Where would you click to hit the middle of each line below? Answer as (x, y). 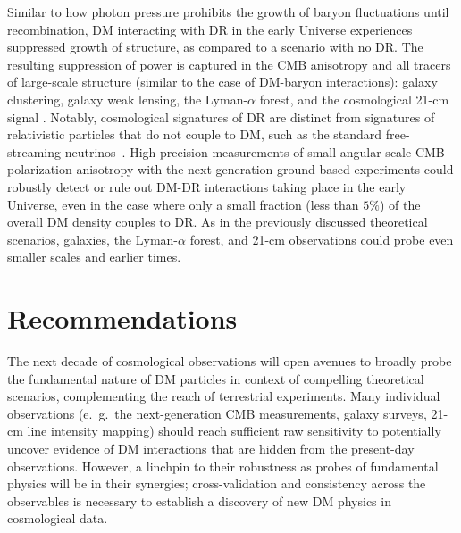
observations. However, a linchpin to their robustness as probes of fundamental (223, 466)
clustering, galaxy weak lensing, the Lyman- (128, 99)
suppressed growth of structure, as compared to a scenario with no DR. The (215, 47)
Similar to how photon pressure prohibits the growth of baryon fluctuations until (228, 12)
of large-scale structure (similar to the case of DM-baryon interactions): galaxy (222, 82)
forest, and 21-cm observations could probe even (322, 239)
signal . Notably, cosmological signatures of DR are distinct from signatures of (221, 117)
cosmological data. (58, 518)
